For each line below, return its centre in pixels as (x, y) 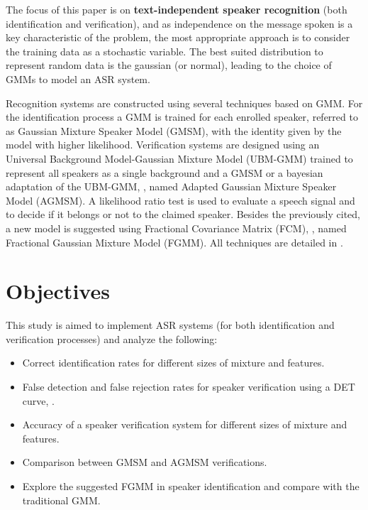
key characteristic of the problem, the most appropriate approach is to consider (178, 37)
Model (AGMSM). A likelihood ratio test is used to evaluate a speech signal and (180, 200)
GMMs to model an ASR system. (78, 78)
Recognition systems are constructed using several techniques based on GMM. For (184, 103)
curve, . (38, 400)
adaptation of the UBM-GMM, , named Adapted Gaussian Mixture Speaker (171, 186)
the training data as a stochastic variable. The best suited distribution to (165, 51)
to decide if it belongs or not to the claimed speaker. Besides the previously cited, (183, 214)
